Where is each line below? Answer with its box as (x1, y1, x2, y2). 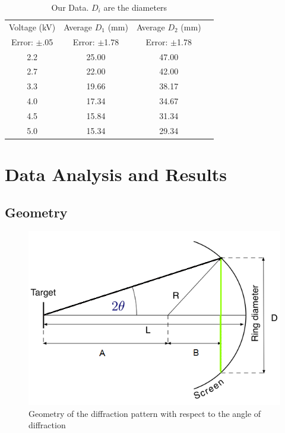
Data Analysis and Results (5, 162, 227, 186)
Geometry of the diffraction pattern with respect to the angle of (28, 407, 261, 419)
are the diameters (103, 1, 167, 13)
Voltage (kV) (9, 20, 56, 33)
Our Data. (51, 1, 89, 13)
